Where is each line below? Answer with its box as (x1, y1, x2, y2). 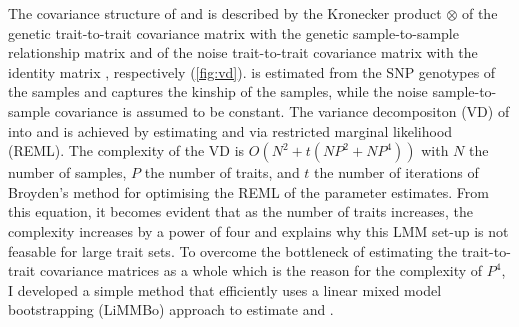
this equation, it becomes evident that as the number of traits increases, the (8, 201, 473, 222)
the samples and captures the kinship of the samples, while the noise (8, 81, 428, 102)
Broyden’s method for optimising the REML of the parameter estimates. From (8, 181, 489, 202)
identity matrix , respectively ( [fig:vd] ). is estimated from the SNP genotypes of (8, 61, 496, 82)
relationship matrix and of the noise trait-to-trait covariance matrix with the (8, 42, 478, 63)
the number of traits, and (144, 162, 300, 183)
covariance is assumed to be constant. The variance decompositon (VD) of (54, 100, 510, 121)
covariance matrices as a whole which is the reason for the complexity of (39, 260, 483, 281)
